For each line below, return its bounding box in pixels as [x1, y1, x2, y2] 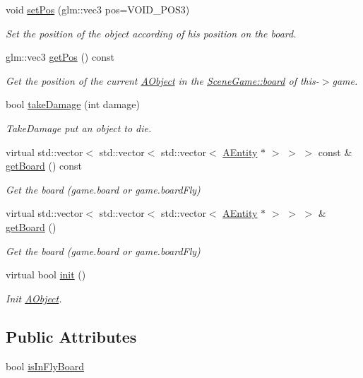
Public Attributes [6, 325, 137, 347]
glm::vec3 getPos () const [6, 49, 114, 64]
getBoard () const [6, 158, 83, 173]
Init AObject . [6, 290, 62, 305]
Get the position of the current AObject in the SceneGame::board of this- [6, 73, 319, 88]
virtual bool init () [6, 267, 86, 282]
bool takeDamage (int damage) [6, 97, 140, 112]
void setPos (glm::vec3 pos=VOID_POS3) [6, 2, 190, 16]
